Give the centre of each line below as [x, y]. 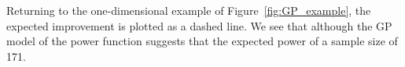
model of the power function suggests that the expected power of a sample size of [202, 41]
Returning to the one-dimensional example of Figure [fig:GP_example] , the [189, 10]
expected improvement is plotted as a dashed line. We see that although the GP [199, 25]
